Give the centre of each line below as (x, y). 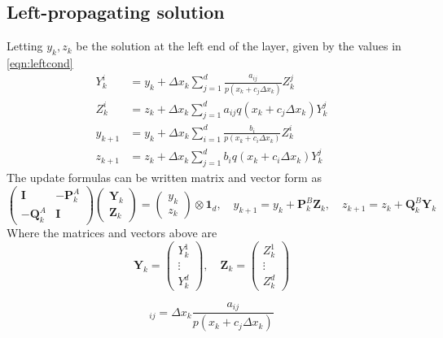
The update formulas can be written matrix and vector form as (164, 177)
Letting (25, 46)
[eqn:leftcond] (40, 63)
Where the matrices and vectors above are (112, 233)
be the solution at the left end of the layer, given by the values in (239, 46)
